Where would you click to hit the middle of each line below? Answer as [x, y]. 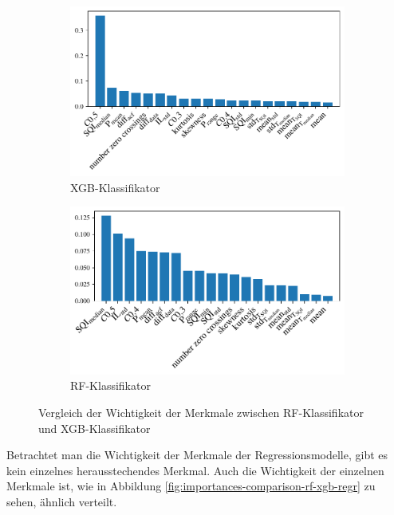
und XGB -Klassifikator [95, 428]
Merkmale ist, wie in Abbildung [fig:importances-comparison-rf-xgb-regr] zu [191, 486]
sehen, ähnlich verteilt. [62, 502]
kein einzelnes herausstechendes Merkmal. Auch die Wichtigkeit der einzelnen [195, 470]
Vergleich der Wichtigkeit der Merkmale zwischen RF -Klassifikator [201, 413]
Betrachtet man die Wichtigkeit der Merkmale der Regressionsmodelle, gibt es [197, 455]
